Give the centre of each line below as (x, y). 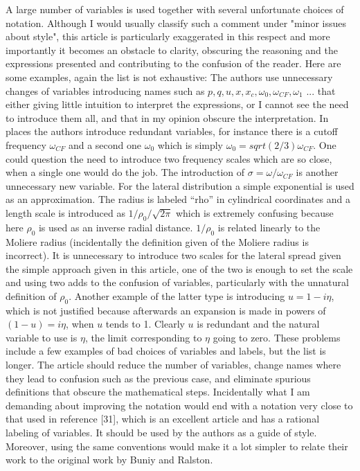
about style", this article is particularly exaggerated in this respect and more (168, 36)
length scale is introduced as (65, 212)
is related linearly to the (269, 227)
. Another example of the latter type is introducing (177, 295)
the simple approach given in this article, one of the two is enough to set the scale (179, 268)
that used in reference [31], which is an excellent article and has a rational (163, 419)
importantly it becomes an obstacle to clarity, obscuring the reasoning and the (172, 50)
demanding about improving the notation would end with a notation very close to (179, 405)
